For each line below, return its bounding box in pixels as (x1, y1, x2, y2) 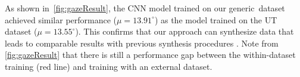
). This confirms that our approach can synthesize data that (75, 25, 294, 38)
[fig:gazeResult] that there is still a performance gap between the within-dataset (5, 48, 296, 61)
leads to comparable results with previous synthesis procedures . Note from (5, 36, 279, 49)
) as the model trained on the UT (154, 13, 277, 26)
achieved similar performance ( (5, 13, 117, 26)
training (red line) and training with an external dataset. (5, 60, 212, 72)
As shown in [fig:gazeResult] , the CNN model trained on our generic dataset (5, 2, 285, 14)
